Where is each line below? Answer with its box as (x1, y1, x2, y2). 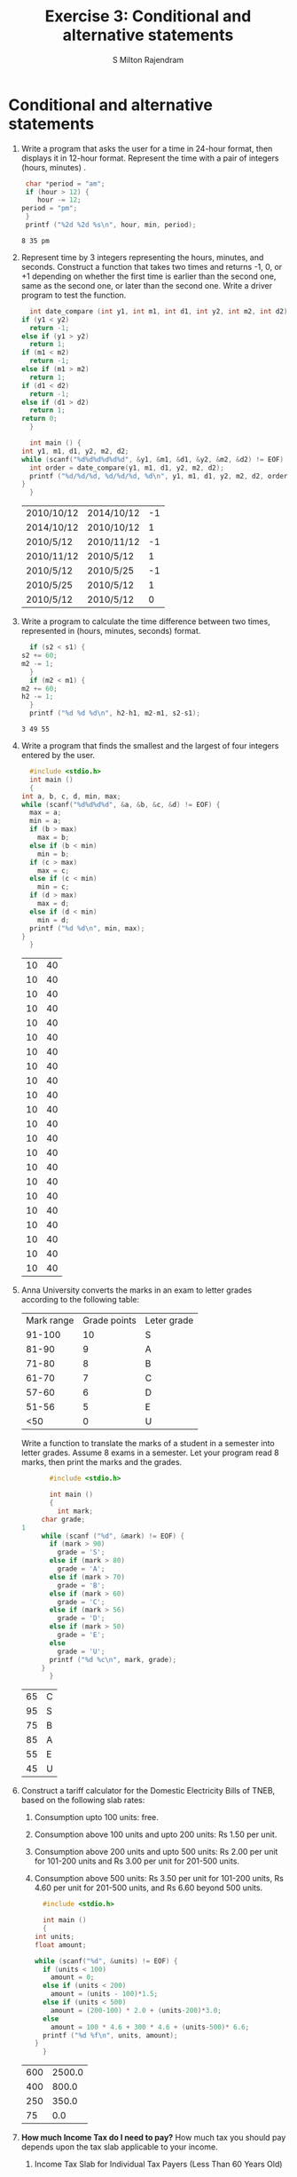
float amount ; (34, 1940, 87, 1950)
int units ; (34, 1932, 75, 1941)
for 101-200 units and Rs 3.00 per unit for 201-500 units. (34, 1856, 240, 1866)
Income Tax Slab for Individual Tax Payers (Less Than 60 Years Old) (34, 2159, 283, 2170)
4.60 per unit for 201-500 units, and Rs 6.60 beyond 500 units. (34, 1882, 263, 1893)
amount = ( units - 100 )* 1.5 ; (51, 1990, 159, 1999)
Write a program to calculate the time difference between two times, (20, 616, 271, 627)
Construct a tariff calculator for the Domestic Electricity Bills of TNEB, (20, 1785, 276, 1796)
